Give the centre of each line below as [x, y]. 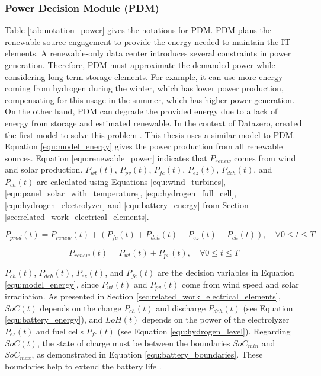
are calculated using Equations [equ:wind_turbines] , [131, 181]
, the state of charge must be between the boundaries [134, 342]
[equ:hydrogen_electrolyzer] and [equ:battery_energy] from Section [127, 204]
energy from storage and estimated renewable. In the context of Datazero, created [153, 122]
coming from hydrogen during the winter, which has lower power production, [144, 88]
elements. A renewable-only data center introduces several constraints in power [148, 53]
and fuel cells [60, 331]
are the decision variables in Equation [226, 273]
